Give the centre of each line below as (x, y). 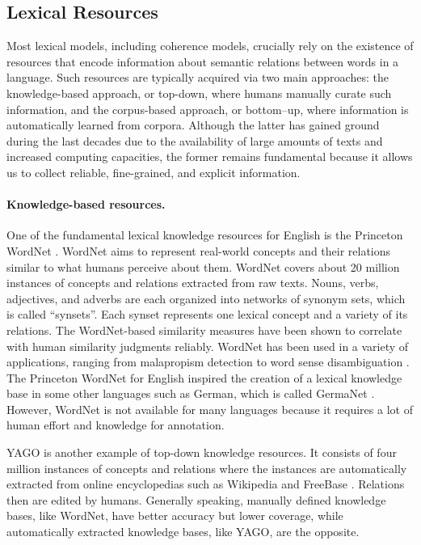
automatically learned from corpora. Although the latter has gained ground (193, 125)
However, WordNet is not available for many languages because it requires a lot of (210, 409)
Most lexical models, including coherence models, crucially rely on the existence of (210, 46)
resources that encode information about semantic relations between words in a (203, 61)
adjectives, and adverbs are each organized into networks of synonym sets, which (206, 298)
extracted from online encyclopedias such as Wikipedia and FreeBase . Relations (206, 484)
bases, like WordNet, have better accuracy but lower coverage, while (175, 515)
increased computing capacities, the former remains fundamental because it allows (210, 156)
